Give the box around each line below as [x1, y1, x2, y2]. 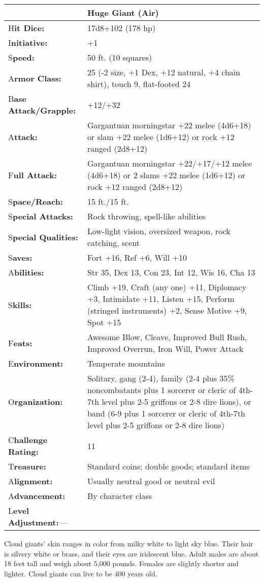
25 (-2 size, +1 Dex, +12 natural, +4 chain [87, 66, 241, 78]
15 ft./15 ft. [87, 196, 129, 207]
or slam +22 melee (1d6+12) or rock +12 [87, 131, 235, 143]
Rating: [8, 446, 39, 457]
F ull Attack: [8, 169, 57, 181]
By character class [87, 490, 152, 502]
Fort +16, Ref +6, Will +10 [87, 252, 187, 263]
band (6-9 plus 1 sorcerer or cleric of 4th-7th [87, 407, 246, 419]
